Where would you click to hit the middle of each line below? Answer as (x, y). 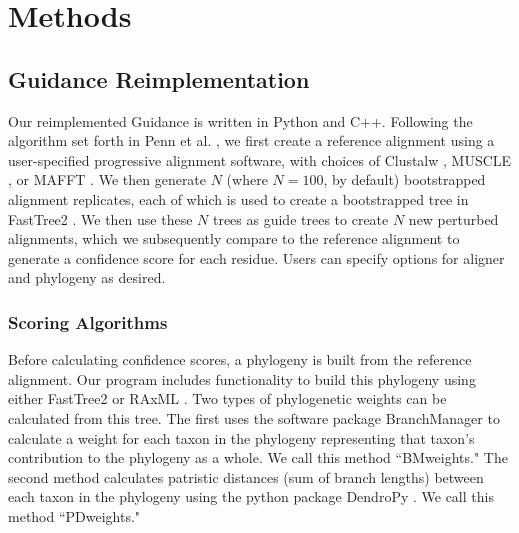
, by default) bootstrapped (404, 179)
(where (247, 179)
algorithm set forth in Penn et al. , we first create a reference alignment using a (251, 140)
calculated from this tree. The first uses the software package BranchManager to (254, 417)
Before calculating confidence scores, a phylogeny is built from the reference (240, 359)
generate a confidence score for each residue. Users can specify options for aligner (256, 257)
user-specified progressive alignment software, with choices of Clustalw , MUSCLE (260, 159)
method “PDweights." (74, 515)
